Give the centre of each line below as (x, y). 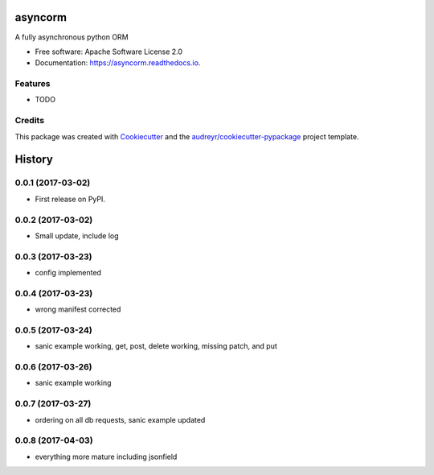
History (34, 160)
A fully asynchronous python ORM (72, 37)
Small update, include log (77, 235)
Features (33, 84)
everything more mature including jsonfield (106, 456)
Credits (29, 121)
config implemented (68, 273)
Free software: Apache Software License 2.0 (109, 52)
